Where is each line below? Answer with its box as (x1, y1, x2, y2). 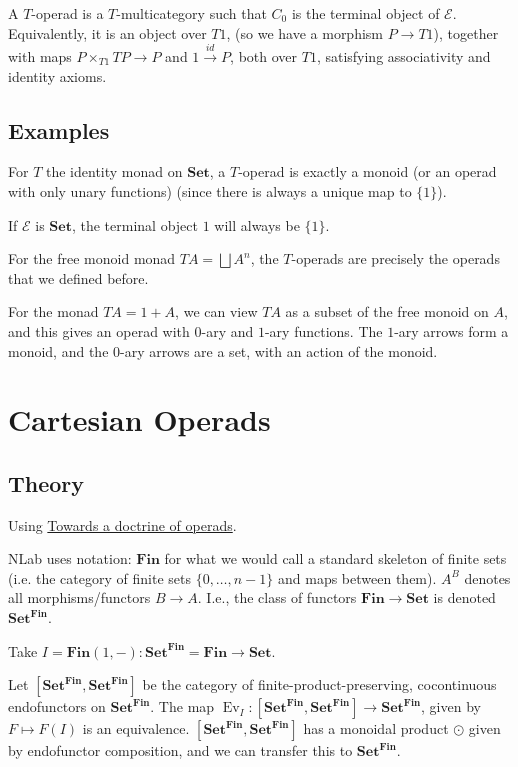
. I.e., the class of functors (197, 587, 357, 608)
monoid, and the (8, 340, 109, 361)
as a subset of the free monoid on (285, 301, 489, 322)
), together (433, 22, 499, 43)
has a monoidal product (303, 718, 449, 739)
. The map (150, 696, 215, 717)
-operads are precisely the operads (291, 248, 500, 269)
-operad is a (31, 3, 104, 23)
